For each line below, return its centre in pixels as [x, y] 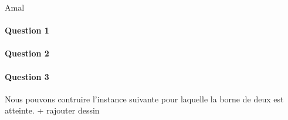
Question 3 [27, 76]
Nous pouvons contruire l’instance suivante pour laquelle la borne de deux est [144, 99]
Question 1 [27, 30]
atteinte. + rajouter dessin [52, 110]
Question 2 [27, 53]
